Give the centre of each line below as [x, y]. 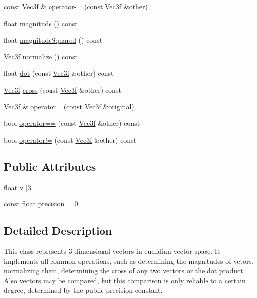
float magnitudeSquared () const [53, 40]
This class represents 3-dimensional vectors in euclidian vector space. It [112, 251]
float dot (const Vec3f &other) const [59, 73]
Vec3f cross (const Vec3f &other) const [63, 89]
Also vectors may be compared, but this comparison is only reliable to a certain [125, 280]
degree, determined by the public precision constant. [83, 290]
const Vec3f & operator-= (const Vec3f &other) [76, 6]
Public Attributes [50, 166]
